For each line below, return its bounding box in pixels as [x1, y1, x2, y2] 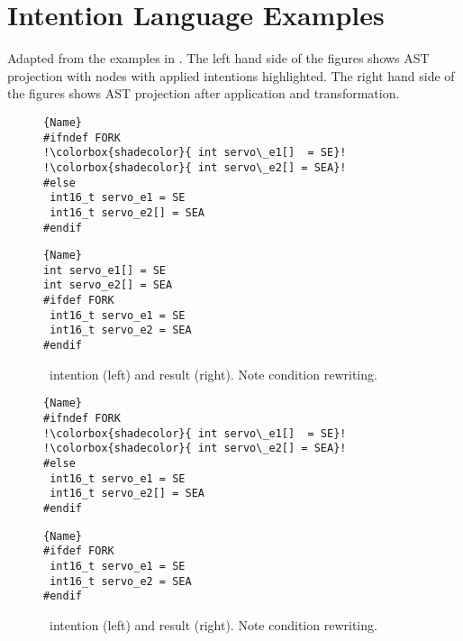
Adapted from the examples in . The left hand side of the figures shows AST [7, 49, 430, 68]
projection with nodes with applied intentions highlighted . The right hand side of [7, 66, 455, 85]
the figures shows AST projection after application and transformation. [7, 84, 400, 103]
